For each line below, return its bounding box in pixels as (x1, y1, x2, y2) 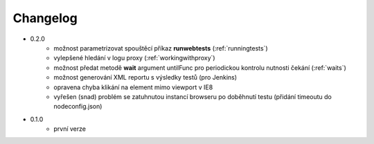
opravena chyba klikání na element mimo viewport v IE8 (53, 83, 213, 91)
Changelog (12, 10, 78, 26)
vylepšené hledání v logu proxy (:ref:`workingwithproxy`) (53, 54, 215, 62)
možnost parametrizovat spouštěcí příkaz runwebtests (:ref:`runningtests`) (53, 44, 268, 52)
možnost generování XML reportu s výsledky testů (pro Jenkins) (53, 73, 238, 82)
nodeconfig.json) (53, 102, 103, 111)
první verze (53, 125, 87, 133)
